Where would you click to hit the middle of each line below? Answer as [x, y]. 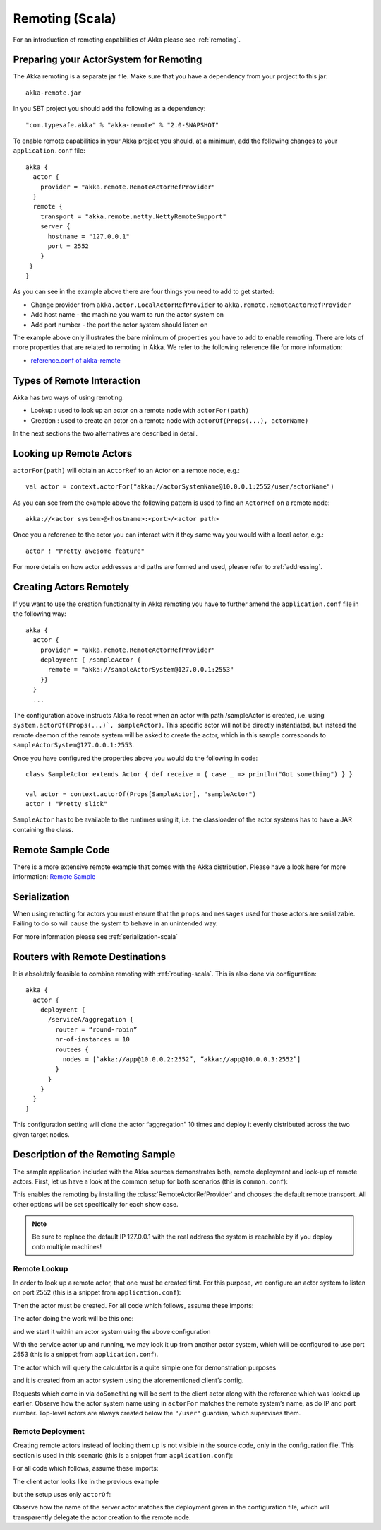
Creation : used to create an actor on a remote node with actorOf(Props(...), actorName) [170, 420]
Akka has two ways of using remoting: [69, 397]
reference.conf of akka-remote [76, 360]
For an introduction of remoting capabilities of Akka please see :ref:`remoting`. [127, 40]
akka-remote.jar [54, 93]
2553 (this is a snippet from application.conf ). [86, 1355]
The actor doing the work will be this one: [73, 1319]
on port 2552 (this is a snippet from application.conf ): [97, 1292]
